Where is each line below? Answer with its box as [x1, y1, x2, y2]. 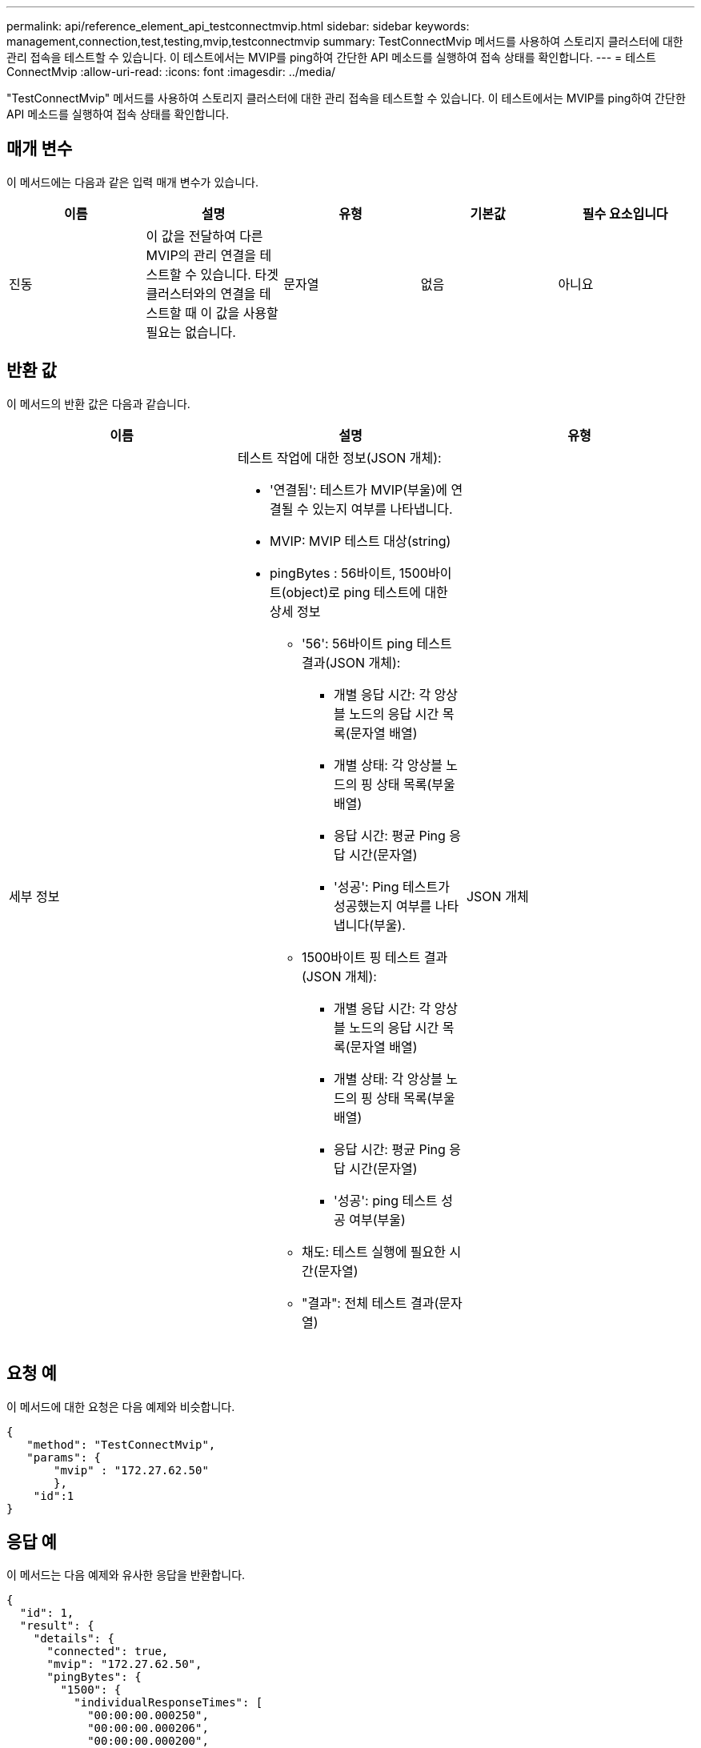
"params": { [26, 1450, 102, 1464]
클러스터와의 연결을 [146, 285, 256, 302]
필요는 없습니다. [146, 323, 236, 340]
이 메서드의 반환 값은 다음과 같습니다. [6, 396, 190, 411]
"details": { [33, 1632, 114, 1646]
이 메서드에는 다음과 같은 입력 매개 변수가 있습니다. [6, 174, 258, 189]
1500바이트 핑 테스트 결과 [301, 948, 448, 965]
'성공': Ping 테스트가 [333, 878, 450, 895]
